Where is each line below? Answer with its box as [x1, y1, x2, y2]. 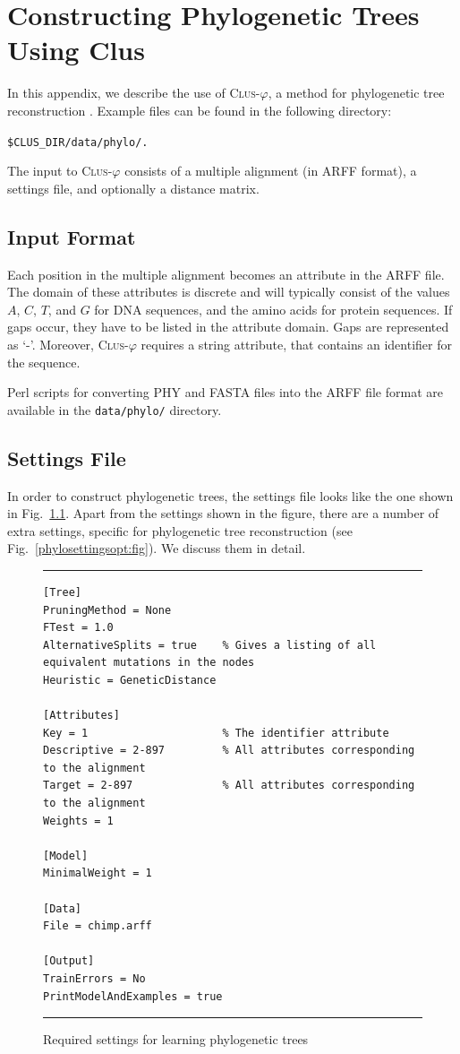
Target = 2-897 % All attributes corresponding [43, 779, 415, 792]
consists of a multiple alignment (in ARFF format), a [124, 161, 417, 180]
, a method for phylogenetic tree [268, 83, 445, 102]
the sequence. [7, 352, 81, 371]
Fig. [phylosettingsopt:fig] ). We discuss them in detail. [7, 539, 306, 557]
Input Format [7, 222, 136, 250]
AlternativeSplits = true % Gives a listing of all [43, 638, 377, 652]
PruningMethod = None [43, 603, 172, 617]
